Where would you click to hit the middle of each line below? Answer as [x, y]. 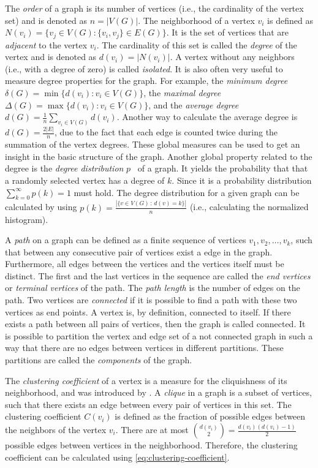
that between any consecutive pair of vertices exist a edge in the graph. [139, 251]
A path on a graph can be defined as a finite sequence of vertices [126, 240]
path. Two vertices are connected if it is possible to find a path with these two [151, 300]
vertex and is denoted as [51, 57]
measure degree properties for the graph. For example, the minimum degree [146, 81]
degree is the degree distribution [64, 168]
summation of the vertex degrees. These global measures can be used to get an [153, 144]
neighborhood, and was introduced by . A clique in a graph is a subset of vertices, [158, 392]
